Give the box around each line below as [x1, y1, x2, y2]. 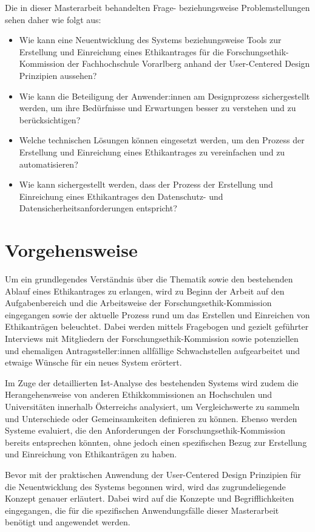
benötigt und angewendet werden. [5, 516, 130, 528]
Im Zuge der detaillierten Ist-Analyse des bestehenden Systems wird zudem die [5, 376, 299, 389]
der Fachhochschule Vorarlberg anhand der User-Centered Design [67, 57, 310, 70]
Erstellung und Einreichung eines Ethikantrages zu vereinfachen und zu [19, 145, 285, 158]
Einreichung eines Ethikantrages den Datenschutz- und [19, 189, 223, 202]
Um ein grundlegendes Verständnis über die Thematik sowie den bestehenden [5, 273, 293, 285]
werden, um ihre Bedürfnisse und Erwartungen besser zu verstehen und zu [19, 101, 296, 114]
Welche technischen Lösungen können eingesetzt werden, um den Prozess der [19, 134, 305, 146]
